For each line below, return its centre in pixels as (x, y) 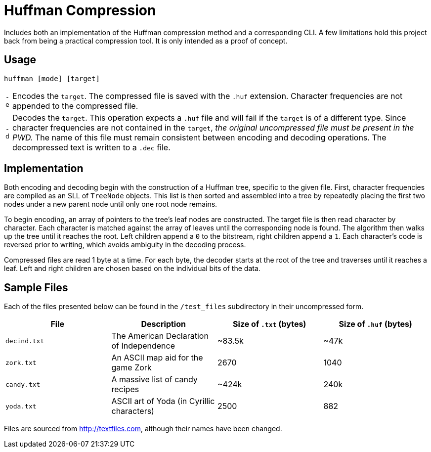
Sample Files (36, 287)
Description (163, 324)
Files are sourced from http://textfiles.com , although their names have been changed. (143, 429)
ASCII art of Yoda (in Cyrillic (163, 401)
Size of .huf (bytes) (375, 324)
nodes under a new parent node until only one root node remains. (111, 204)
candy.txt (23, 384)
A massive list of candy (154, 380)
